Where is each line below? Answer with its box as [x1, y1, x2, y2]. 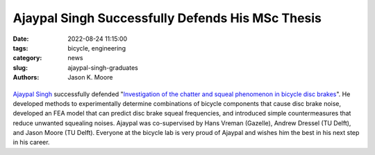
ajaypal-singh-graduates [67, 63, 138, 72]
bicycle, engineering [67, 44, 126, 52]
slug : [12, 63, 28, 72]
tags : [12, 44, 28, 52]
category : [12, 54, 42, 62]
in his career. [12, 138, 50, 147]
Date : [12, 35, 29, 43]
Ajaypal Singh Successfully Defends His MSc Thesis [12, 10, 322, 26]
